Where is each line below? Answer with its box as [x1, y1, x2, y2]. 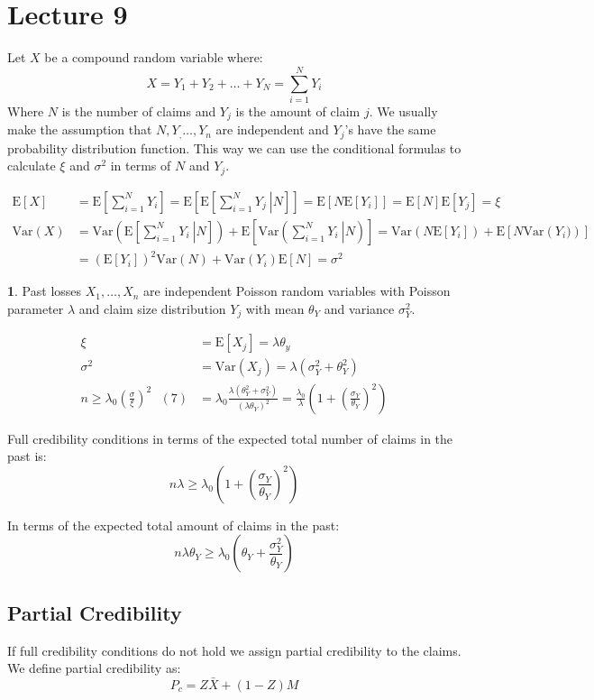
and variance [324, 299, 395, 318]
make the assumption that [7, 120, 152, 139]
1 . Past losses [7, 281, 82, 300]
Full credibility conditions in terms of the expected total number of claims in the [7, 428, 453, 447]
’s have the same [344, 120, 436, 139]
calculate [7, 156, 56, 175]
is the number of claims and [61, 101, 216, 120]
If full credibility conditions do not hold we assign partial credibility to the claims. [7, 640, 461, 659]
